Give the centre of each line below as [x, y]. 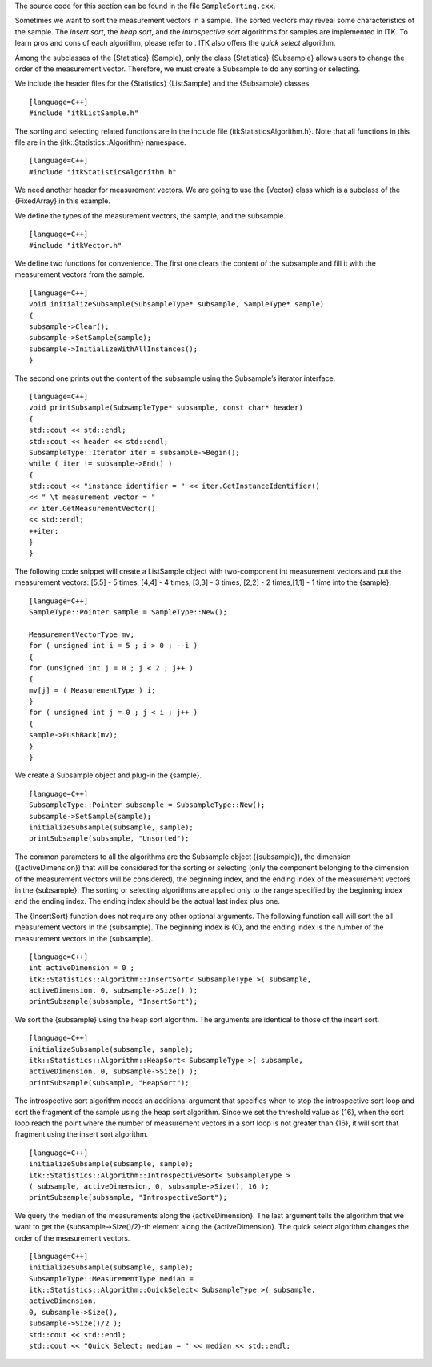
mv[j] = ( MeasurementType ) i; [92, 690]
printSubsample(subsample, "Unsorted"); [109, 839]
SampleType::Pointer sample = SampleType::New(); [128, 612]
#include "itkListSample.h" [84, 113]
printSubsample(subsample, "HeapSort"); [109, 1083]
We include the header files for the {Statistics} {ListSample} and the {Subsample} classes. [163, 83]
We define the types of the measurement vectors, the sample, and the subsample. [150, 215]
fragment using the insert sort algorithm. [82, 1134]
